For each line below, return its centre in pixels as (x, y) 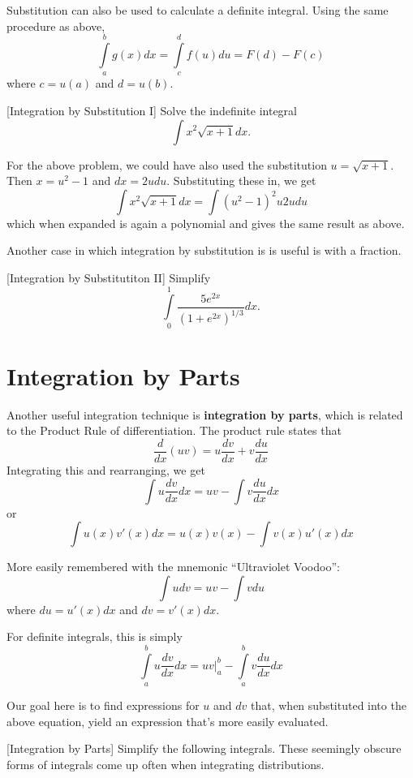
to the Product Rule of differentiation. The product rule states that (174, 430)
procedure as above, (56, 26)
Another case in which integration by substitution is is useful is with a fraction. (204, 250)
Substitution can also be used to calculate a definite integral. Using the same (198, 10)
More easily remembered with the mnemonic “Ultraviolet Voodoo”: (173, 567)
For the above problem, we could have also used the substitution (167, 164)
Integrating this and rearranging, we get (106, 470)
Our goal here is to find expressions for (103, 705)
